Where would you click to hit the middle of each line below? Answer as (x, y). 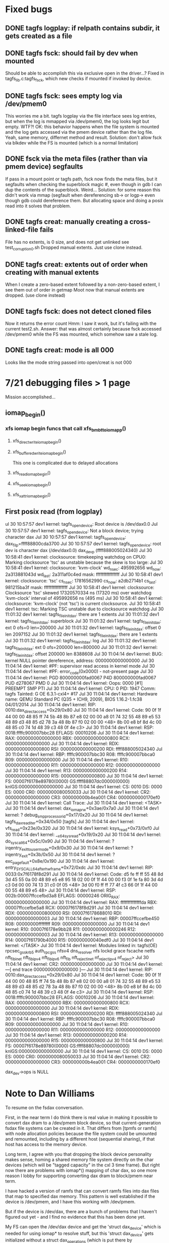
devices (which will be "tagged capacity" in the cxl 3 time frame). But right (82, 1165)
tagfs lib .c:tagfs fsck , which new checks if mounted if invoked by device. (79, 79)
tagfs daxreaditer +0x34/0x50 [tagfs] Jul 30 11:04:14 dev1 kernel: (70, 822)
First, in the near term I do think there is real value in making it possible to (81, 1118)
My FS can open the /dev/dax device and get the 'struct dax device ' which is (83, 1227)
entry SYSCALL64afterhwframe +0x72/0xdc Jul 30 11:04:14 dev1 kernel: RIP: (79, 868)
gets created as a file (39, 36)
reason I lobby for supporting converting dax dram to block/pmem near (79, 1176)
